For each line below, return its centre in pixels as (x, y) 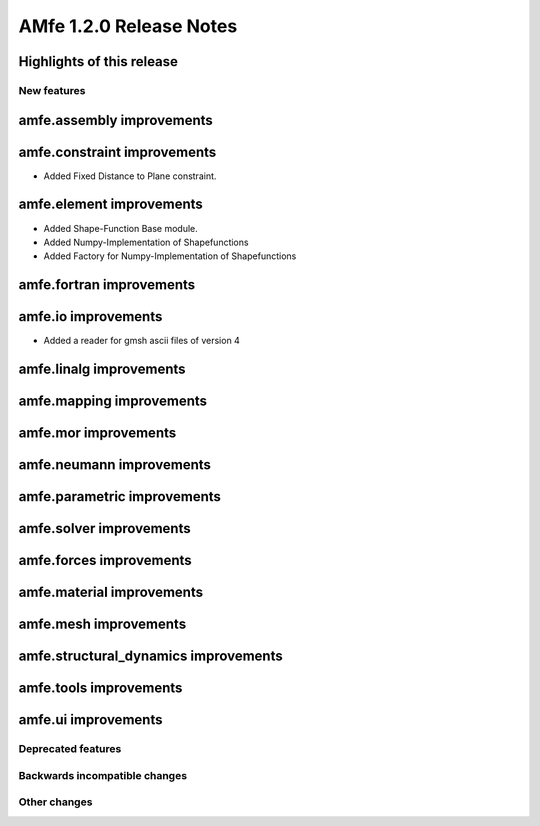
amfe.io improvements (90, 316)
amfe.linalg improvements (102, 369)
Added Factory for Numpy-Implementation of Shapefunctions (170, 256)
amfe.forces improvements (105, 560)
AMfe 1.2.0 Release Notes (128, 26)
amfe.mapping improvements (113, 401)
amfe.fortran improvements (107, 285)
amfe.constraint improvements (117, 151)
